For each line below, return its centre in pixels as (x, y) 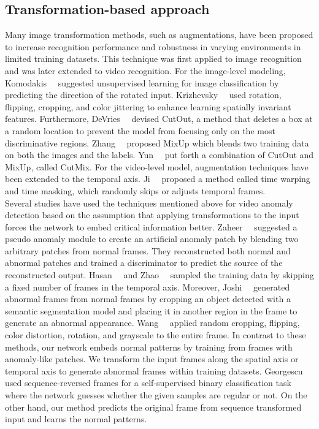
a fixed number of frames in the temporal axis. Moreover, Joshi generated (148, 287)
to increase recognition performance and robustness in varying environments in (153, 46)
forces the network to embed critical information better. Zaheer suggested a (151, 226)
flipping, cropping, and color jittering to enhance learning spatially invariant (148, 106)
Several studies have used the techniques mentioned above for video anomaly (149, 203)
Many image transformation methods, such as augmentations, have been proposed (159, 35)
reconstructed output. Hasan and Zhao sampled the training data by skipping (159, 275)
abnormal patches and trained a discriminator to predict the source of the (144, 263)
